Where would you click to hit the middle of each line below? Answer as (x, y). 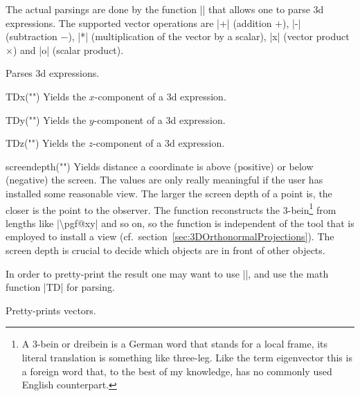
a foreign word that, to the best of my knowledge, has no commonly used (177, 371)
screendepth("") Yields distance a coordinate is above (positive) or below (160, 166)
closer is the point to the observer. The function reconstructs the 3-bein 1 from (171, 208)
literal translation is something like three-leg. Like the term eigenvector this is (187, 357)
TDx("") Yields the (46, 96)
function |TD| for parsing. (60, 287)
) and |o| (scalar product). (68, 49)
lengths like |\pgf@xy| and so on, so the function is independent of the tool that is (180, 223)
